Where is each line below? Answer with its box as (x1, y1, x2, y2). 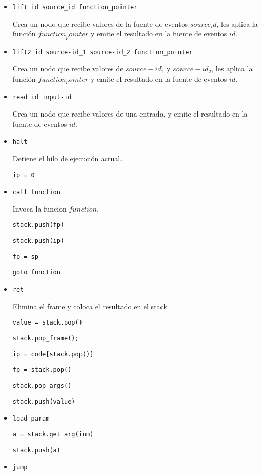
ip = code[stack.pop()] (12, 350, 94, 358)
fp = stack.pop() (12, 366, 72, 374)
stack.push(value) (12, 397, 75, 405)
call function (12, 188, 61, 196)
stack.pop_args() (12, 382, 72, 389)
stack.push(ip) (12, 237, 65, 245)
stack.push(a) (12, 446, 61, 454)
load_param (12, 415, 50, 423)
